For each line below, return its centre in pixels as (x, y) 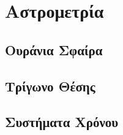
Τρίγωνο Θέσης (50, 86)
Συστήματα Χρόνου (62, 122)
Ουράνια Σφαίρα (54, 49)
